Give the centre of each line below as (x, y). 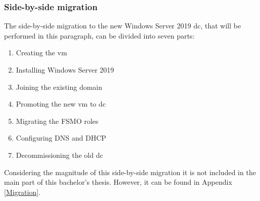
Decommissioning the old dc (59, 155)
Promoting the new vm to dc (61, 104)
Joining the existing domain (59, 87)
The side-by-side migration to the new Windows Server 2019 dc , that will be (123, 26)
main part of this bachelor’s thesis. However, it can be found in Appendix (118, 182)
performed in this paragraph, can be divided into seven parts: (99, 35)
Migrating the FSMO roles (57, 121)
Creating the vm (41, 53)
